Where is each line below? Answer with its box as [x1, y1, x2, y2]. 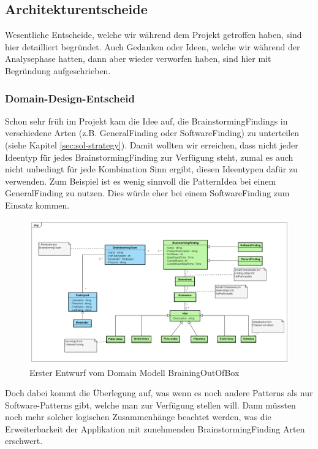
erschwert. [5, 434, 43, 447]
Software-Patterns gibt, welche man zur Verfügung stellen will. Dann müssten [5, 398, 296, 411]
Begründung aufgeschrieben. [5, 64, 111, 77]
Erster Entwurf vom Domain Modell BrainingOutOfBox [29, 366, 240, 378]
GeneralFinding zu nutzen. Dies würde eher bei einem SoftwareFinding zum [5, 186, 290, 199]
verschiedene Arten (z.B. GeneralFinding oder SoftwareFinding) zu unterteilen [5, 126, 300, 139]
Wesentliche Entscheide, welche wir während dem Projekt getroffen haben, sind [5, 28, 302, 41]
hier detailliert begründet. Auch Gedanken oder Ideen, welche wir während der [5, 40, 300, 53]
